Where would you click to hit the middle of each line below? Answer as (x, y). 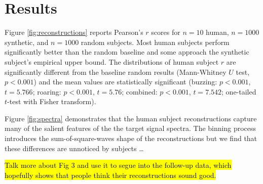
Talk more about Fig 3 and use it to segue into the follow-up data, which (118, 165)
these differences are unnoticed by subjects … (74, 148)
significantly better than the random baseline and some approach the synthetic (127, 52)
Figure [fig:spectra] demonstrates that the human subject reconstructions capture (131, 118)
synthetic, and (27, 42)
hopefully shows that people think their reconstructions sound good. (110, 175)
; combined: (140, 91)
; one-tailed (239, 91)
